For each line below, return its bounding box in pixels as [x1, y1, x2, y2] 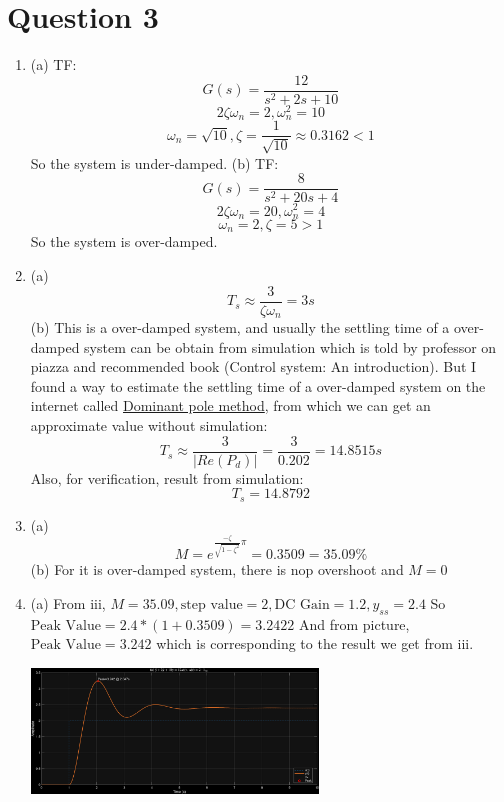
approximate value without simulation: [30, 415, 268, 436]
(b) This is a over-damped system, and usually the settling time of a [30, 317, 450, 338]
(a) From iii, [30, 592, 106, 613]
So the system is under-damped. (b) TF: [30, 152, 279, 173]
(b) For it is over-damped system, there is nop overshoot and [30, 559, 404, 580]
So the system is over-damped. [30, 231, 218, 252]
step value [180, 597, 243, 612]
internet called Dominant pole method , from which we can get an [30, 395, 431, 416]
